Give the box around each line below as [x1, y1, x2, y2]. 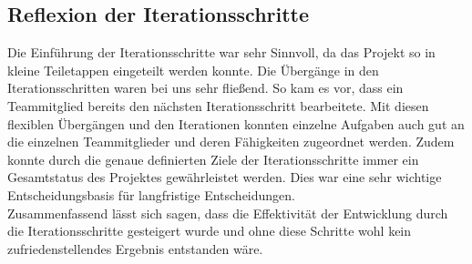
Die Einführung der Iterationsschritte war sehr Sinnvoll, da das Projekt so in [7, 43, 436, 62]
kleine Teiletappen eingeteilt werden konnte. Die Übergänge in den [7, 60, 379, 79]
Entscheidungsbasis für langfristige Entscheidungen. [7, 185, 295, 204]
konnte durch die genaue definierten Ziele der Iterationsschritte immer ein [7, 149, 419, 168]
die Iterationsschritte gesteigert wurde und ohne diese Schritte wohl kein [7, 221, 412, 240]
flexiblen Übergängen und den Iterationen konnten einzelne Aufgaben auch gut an [7, 114, 465, 133]
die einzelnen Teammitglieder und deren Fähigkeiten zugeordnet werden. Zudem [7, 132, 455, 151]
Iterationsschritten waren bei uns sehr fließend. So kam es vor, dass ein [7, 78, 404, 97]
